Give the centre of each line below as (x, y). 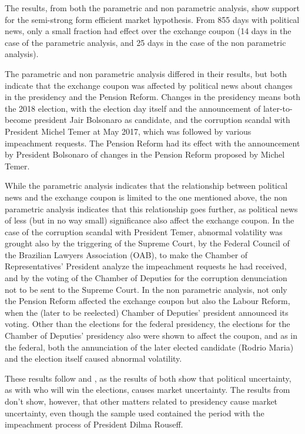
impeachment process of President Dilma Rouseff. (94, 424)
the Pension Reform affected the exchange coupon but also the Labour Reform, (148, 301)
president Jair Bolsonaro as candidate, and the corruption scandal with (162, 120)
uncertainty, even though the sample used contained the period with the (135, 413)
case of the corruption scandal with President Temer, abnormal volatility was (144, 231)
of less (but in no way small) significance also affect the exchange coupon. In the (150, 220)
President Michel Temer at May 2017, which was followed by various (128, 131)
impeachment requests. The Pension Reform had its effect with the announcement (152, 143)
